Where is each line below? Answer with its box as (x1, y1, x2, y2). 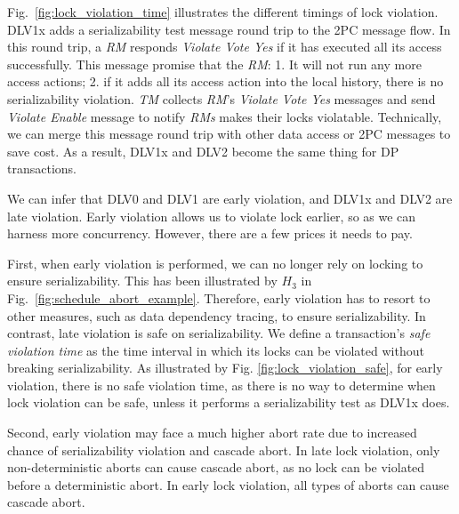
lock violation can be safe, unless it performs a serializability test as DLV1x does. (7, 393, 450, 412)
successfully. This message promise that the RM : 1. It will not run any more (7, 54, 422, 73)
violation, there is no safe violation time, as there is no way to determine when (7, 375, 436, 394)
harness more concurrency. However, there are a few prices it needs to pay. (7, 224, 413, 243)
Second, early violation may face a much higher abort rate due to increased (7, 423, 417, 442)
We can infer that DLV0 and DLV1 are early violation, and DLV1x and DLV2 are (7, 189, 453, 207)
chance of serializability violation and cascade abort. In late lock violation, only (7, 440, 440, 459)
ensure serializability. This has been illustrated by (7, 271, 278, 290)
